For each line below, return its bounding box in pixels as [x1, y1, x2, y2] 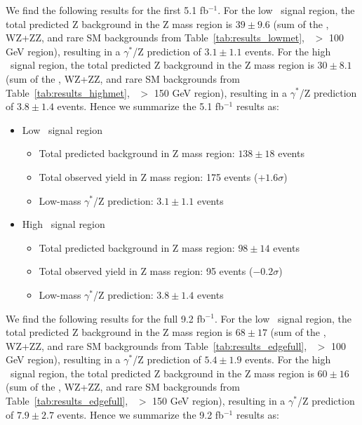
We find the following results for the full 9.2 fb [6, 311, 206, 325]
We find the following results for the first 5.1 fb [6, 3, 208, 17]
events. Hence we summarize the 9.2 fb [57, 407, 224, 421]
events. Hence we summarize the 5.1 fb [57, 99, 224, 114]
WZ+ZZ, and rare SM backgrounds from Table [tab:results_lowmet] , [6, 30, 304, 45]
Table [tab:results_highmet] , [6, 85, 130, 100]
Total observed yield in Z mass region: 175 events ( [39, 169, 258, 184]
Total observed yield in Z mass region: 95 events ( [39, 264, 253, 278]
